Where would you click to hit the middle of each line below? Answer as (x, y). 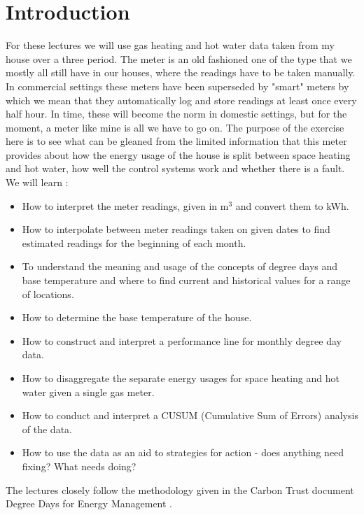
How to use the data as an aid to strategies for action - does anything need (183, 452)
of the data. (47, 429)
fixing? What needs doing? (79, 466)
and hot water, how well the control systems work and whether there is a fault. (175, 168)
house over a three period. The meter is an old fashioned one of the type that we (179, 58)
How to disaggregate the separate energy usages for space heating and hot (181, 378)
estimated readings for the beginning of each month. (134, 242)
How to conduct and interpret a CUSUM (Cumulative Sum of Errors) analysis (190, 415)
